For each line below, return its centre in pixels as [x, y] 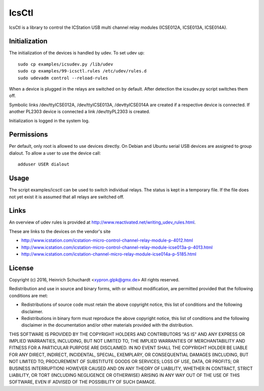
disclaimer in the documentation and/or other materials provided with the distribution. [107, 325]
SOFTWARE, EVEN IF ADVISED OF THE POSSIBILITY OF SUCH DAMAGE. [83, 382]
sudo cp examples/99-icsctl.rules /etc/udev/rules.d [82, 71]
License [21, 268]
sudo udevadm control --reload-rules [63, 78]
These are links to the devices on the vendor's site [60, 231]
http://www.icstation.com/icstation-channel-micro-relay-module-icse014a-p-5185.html [109, 254]
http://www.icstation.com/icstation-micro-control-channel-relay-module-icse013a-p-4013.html [117, 247]
